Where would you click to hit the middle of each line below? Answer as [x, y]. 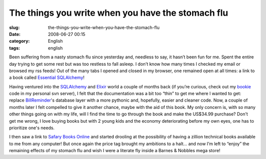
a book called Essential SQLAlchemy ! [47, 78]
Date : [15, 34]
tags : [15, 48]
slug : [14, 27]
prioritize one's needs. [32, 128]
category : [19, 41]
